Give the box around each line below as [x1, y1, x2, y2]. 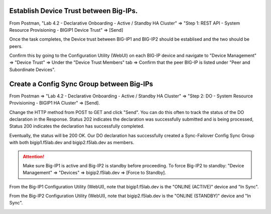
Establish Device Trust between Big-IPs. [9, 7, 138, 15]
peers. [9, 43, 23, 49]
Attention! [23, 153, 45, 159]
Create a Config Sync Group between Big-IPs [9, 79, 153, 88]
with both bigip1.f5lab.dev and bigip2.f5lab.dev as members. [9, 140, 134, 146]
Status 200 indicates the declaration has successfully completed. [9, 123, 145, 129]
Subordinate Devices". [9, 66, 56, 72]
